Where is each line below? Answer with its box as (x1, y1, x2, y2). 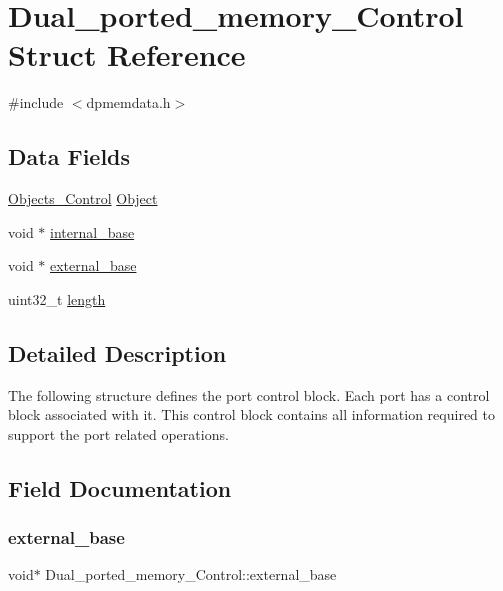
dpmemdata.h (86, 92, 171, 113)
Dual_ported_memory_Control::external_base (45, 564, 337, 585)
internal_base (50, 221, 135, 242)
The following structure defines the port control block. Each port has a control (8, 384, 490, 405)
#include (8, 92, 64, 113)
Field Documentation (8, 472, 232, 503)
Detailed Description (8, 337, 227, 368)
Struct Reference (8, 34, 246, 75)
